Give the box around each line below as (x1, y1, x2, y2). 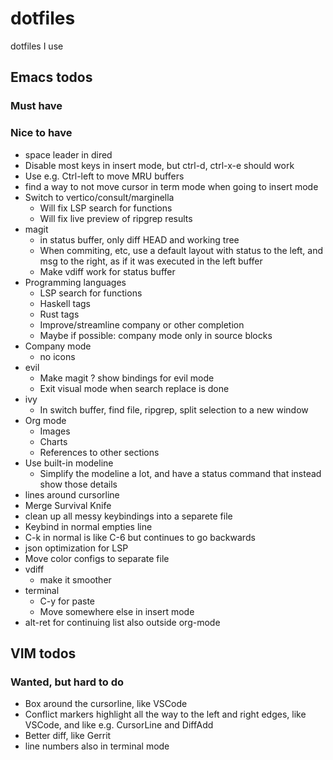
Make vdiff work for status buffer (39, 265, 176, 277)
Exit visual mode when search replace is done (39, 382, 230, 394)
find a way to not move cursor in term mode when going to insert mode (24, 180, 319, 192)
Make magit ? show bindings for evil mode (39, 372, 215, 384)
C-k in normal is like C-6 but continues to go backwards (24, 531, 256, 543)
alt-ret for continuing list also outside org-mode (24, 616, 221, 628)
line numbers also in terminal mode (24, 740, 170, 752)
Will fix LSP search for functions (39, 202, 173, 214)
